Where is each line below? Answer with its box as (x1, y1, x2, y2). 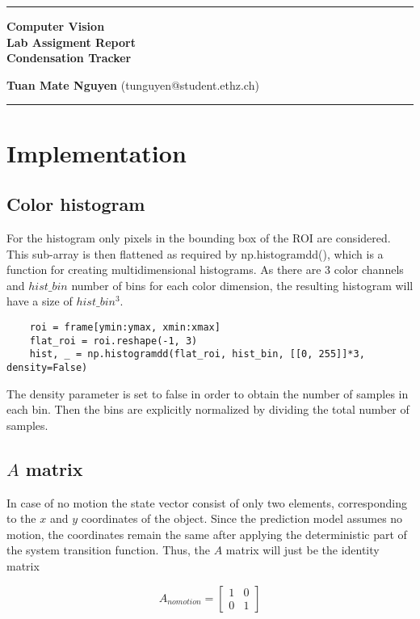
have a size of (6, 293, 73, 309)
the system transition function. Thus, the (6, 541, 210, 558)
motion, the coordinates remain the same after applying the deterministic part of (6, 525, 407, 542)
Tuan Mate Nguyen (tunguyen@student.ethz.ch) (6, 76, 259, 93)
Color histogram (6, 192, 145, 217)
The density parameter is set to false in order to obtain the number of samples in (6, 385, 409, 402)
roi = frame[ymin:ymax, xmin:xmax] (29, 321, 220, 333)
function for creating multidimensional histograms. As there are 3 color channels (6, 261, 404, 278)
